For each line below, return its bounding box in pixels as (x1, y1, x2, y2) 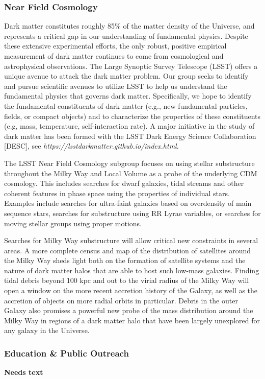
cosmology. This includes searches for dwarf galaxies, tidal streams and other (4, 178, 244, 188)
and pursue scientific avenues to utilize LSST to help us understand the (4, 80, 227, 91)
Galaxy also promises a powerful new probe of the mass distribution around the (4, 305, 253, 316)
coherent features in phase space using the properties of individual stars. (4, 187, 230, 198)
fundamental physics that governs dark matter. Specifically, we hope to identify (4, 90, 252, 101)
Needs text (4, 367, 43, 377)
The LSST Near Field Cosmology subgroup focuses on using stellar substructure (4, 157, 255, 168)
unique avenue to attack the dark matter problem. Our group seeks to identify (4, 70, 249, 81)
